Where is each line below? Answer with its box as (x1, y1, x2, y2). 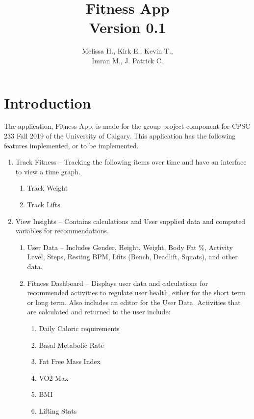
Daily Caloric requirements (39, 323, 120, 333)
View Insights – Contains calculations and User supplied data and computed (15, 216, 246, 226)
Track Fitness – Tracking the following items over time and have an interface (15, 157, 247, 167)
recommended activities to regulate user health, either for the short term (27, 287, 246, 298)
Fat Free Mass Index (39, 356, 101, 366)
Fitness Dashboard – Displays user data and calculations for (27, 278, 208, 288)
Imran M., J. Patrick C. (92, 55, 163, 65)
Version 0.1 (89, 17, 166, 37)
